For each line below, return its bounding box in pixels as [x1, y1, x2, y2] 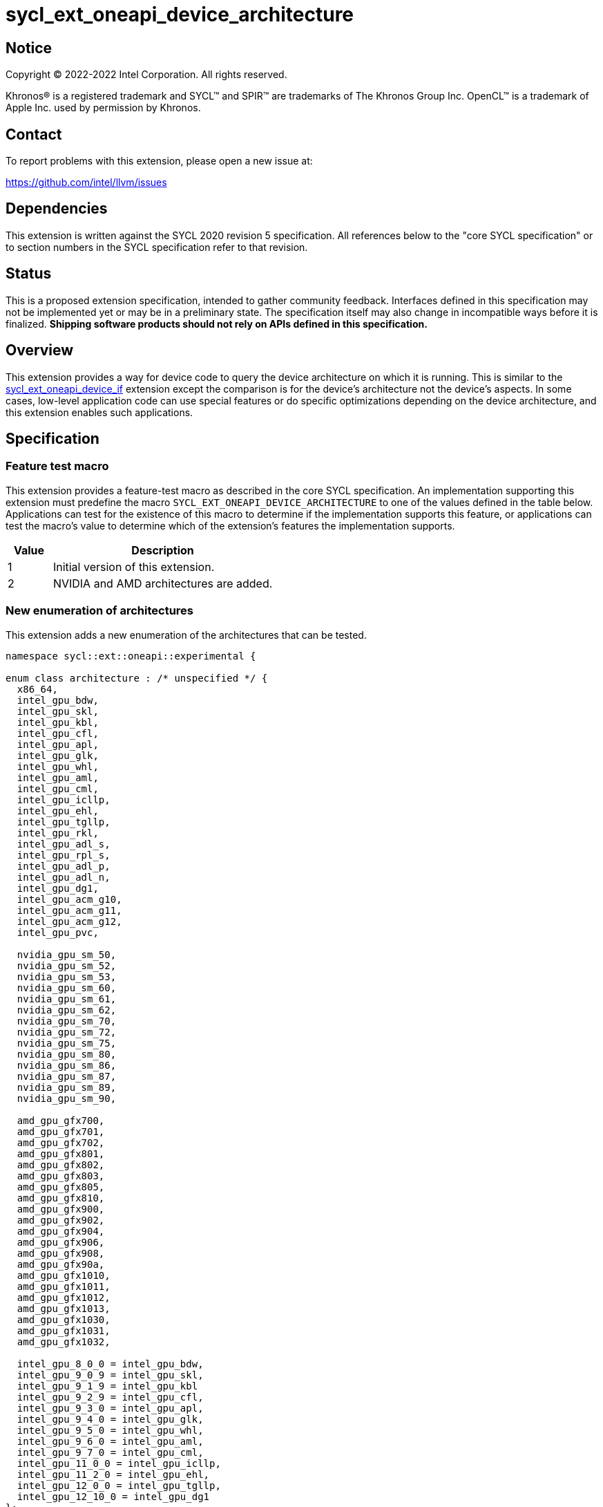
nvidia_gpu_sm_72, [17, 1026, 117, 1038]
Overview [6, 341, 74, 359]
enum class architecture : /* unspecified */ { [6, 672, 268, 684]
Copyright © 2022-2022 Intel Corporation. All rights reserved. [6, 68, 287, 81]
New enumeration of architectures [6, 603, 193, 618]
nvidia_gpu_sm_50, [17, 948, 117, 960]
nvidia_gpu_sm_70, [17, 1015, 117, 1027]
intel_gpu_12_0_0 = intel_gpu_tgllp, [17, 1479, 221, 1491]
